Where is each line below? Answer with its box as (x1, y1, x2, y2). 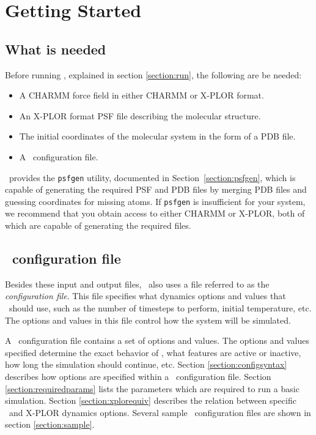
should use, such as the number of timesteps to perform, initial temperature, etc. (9, 302, 312, 314)
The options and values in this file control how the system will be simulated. (5, 313, 291, 326)
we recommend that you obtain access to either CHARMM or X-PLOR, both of (5, 207, 305, 220)
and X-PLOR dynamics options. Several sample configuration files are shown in (9, 406, 311, 418)
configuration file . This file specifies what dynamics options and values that (5, 289, 286, 302)
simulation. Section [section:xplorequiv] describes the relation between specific (5, 394, 296, 407)
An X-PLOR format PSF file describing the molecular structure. (19, 109, 261, 122)
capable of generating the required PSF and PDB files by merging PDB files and (5, 183, 307, 196)
